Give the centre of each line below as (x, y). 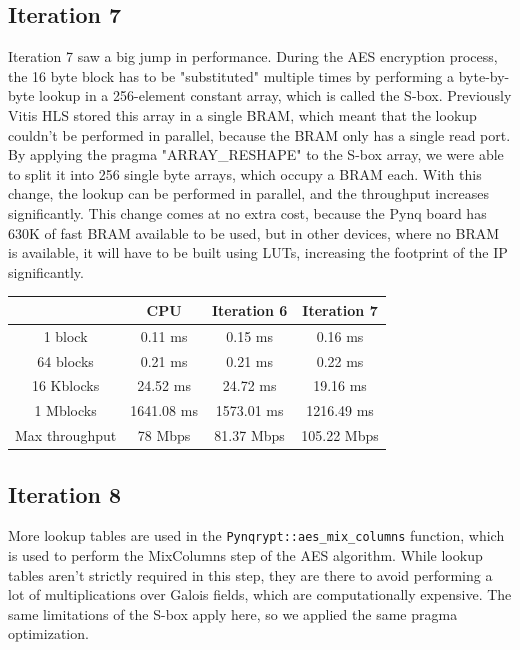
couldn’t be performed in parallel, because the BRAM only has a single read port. (259, 134)
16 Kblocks (65, 385)
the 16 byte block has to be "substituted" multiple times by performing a (231, 75)
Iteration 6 (249, 309)
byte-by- (484, 75)
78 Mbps (164, 435)
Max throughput (66, 435)
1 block (65, 335)
